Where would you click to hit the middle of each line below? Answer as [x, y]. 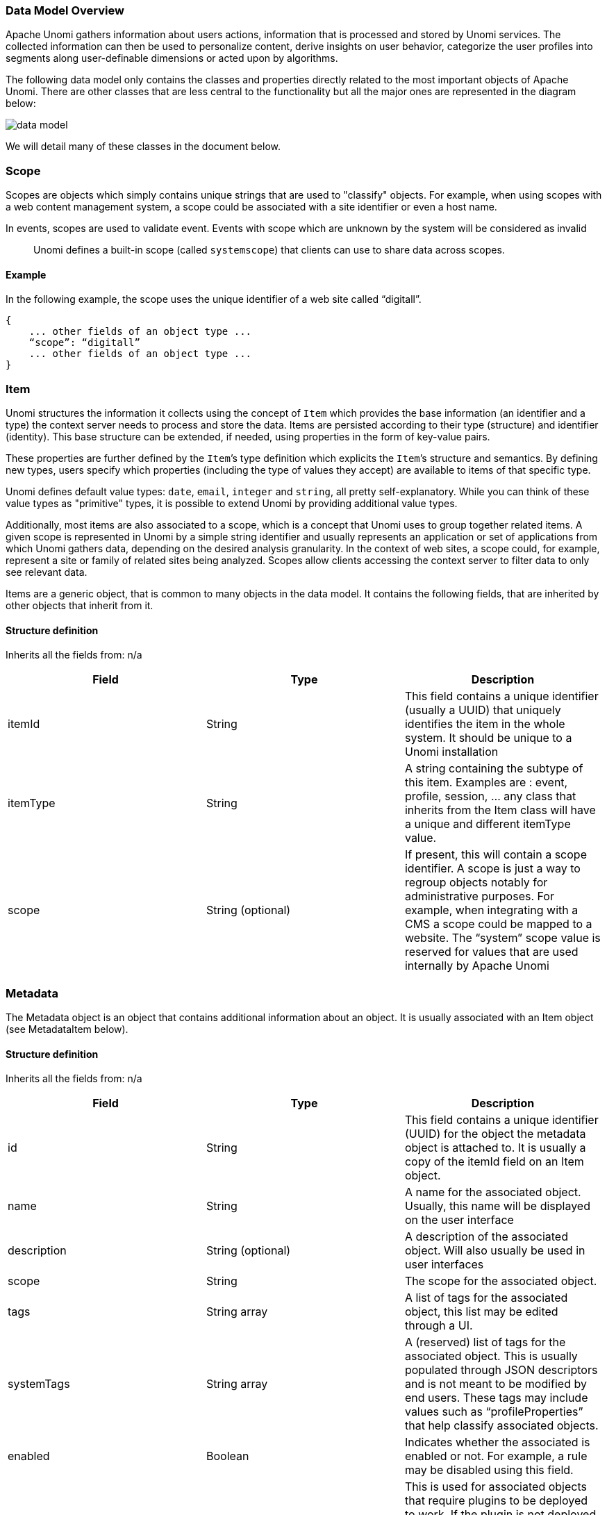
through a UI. [439, 1326]
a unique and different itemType [488, 824]
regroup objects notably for [476, 883]
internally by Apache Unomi [477, 966]
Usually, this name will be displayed [497, 1206]
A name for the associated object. [493, 1192]
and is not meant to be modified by [496, 1384]
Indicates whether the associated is [497, 1442]
